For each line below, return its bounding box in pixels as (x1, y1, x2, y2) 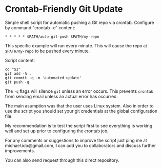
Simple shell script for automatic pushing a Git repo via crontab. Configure (5, 20, 155, 25)
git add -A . (5, 71, 32, 76)
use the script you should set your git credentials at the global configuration (5, 108, 158, 114)
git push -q (5, 80, 29, 84)
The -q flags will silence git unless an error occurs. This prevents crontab (5, 88, 154, 94)
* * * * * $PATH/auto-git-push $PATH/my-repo (5, 34, 99, 39)
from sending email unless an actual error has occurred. (5, 93, 118, 99)
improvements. (5, 147, 35, 153)
